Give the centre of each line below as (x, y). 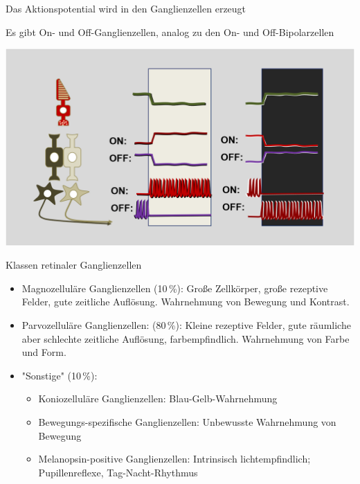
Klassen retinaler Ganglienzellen (74, 265)
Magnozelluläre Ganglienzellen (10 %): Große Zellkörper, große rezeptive (175, 288)
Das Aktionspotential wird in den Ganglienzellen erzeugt (126, 8)
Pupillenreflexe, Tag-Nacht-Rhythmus (118, 472)
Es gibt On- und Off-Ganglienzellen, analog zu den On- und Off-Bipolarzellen (170, 32)
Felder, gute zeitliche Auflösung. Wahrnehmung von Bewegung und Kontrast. (186, 302)
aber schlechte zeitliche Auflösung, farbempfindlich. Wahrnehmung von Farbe (186, 338)
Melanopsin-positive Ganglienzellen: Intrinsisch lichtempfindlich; (174, 459)
